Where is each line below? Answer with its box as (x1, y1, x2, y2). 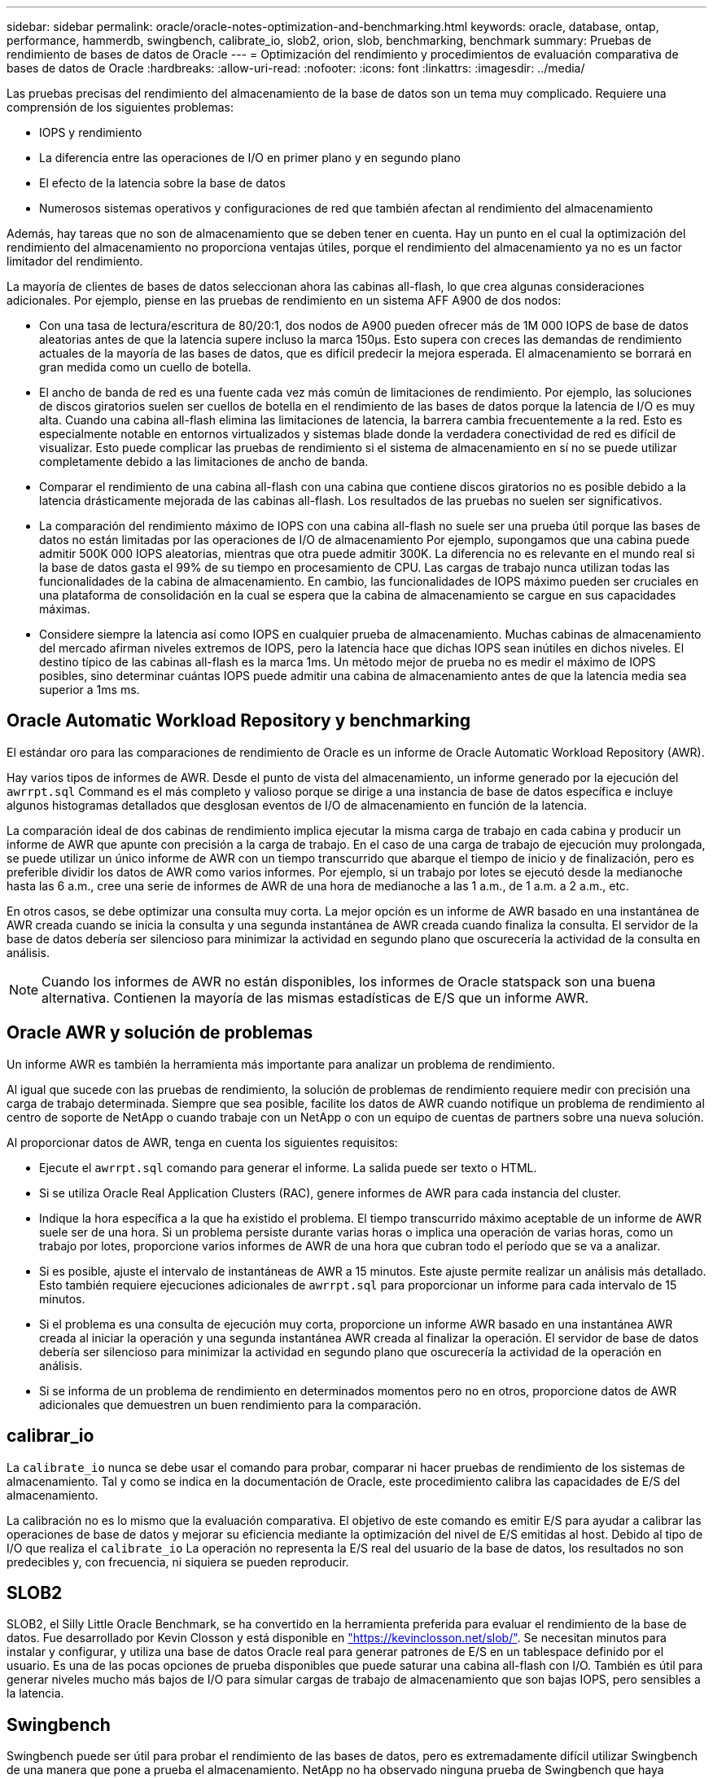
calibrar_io (7, 1425, 94, 1447)
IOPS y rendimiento (39, 125, 142, 139)
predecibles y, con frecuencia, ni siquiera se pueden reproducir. (7, 1554, 349, 1569)
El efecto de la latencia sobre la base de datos (39, 176, 286, 190)
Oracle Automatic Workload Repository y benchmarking (7, 710, 471, 731)
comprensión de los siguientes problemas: (7, 100, 234, 114)
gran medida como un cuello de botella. (39, 360, 252, 374)
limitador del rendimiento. (7, 254, 143, 268)
